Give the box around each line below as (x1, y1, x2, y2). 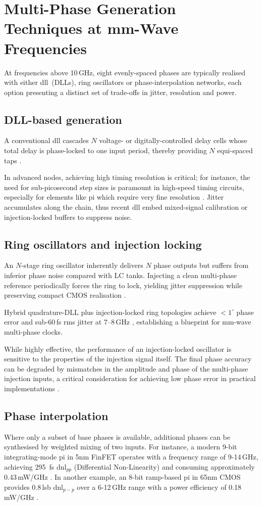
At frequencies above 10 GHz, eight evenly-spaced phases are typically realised (4, 67, 246, 77)
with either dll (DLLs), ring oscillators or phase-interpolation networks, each (4, 77, 242, 87)
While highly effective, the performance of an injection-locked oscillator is (4, 343, 232, 354)
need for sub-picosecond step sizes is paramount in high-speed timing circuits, (4, 181, 244, 192)
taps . (4, 155, 22, 165)
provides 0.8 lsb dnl (4, 481, 63, 492)
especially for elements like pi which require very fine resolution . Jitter (4, 192, 224, 202)
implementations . (4, 383, 60, 393)
